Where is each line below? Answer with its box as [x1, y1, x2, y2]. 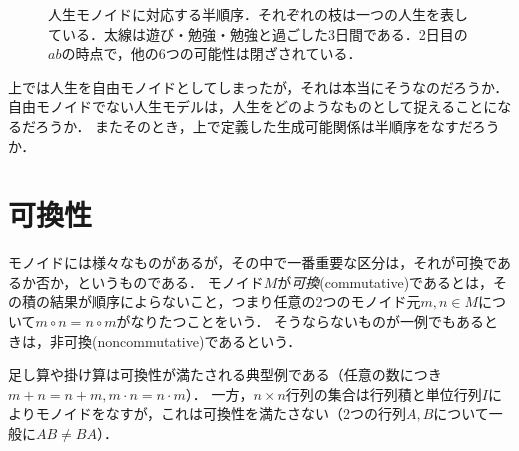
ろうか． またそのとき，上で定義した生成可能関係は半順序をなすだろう [35, 115, 500, 136]
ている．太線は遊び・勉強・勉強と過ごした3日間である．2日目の [48, 23, 468, 44]
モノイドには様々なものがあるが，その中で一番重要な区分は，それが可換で [8, 252, 498, 273]
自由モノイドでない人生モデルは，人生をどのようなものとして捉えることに [8, 96, 498, 117]
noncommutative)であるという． [97, 330, 302, 351]
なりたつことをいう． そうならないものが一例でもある [130, 311, 485, 332]
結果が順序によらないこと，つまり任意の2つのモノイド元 [49, 291, 421, 312]
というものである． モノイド [77, 271, 264, 292]
